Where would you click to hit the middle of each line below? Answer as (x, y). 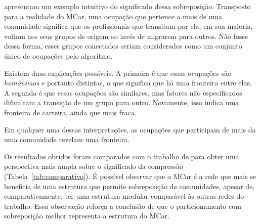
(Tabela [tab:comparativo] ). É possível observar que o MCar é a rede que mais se (130, 176)
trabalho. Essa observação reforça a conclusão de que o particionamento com (123, 206)
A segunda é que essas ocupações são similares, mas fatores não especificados (123, 92)
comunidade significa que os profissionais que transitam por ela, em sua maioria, (128, 26)
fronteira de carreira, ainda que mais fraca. (70, 112)
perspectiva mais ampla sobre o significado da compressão (94, 166)
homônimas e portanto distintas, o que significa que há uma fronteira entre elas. (128, 83)
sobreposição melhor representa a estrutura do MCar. (87, 216)
